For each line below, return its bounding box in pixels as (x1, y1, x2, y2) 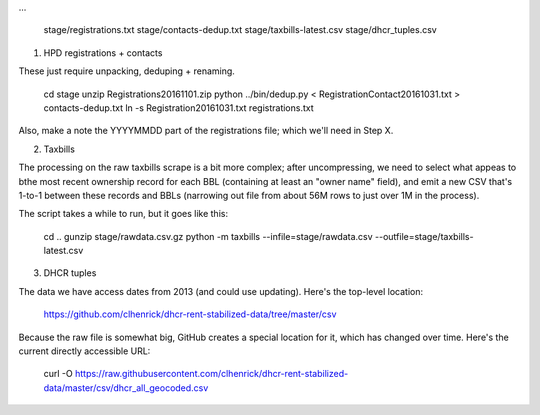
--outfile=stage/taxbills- (375, 230, 474, 242)
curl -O (43, 368, 74, 380)
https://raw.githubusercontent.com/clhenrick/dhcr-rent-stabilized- (75, 368, 349, 380)
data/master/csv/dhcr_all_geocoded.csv (43, 381, 209, 394)
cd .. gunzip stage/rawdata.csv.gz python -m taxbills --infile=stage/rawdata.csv (43, 230, 374, 242)
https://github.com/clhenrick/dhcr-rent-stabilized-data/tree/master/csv (43, 308, 337, 320)
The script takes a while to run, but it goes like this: (18, 208, 229, 220)
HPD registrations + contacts (43, 46, 163, 59)
